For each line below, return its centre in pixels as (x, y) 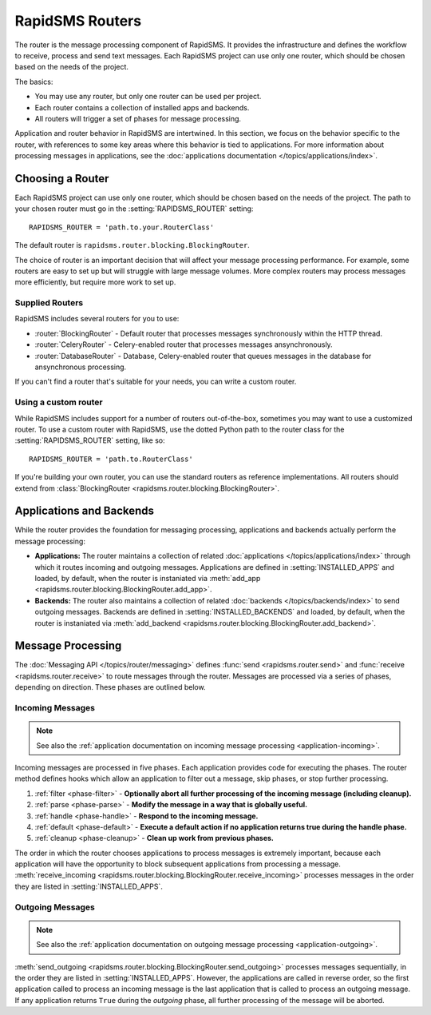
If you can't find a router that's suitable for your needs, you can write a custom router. (156, 382)
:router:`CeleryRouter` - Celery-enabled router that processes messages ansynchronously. (184, 344)
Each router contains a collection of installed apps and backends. (142, 107)
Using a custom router (59, 402)
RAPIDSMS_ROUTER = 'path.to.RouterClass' (111, 459)
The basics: (34, 82)
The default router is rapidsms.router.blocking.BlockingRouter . (132, 245)
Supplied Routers (49, 303)
